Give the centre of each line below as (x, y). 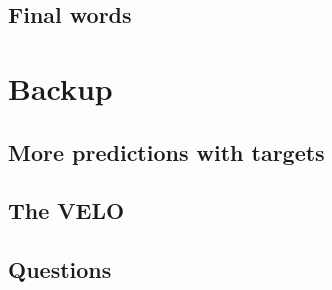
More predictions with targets (166, 151)
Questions (60, 269)
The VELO (66, 210)
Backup (60, 87)
